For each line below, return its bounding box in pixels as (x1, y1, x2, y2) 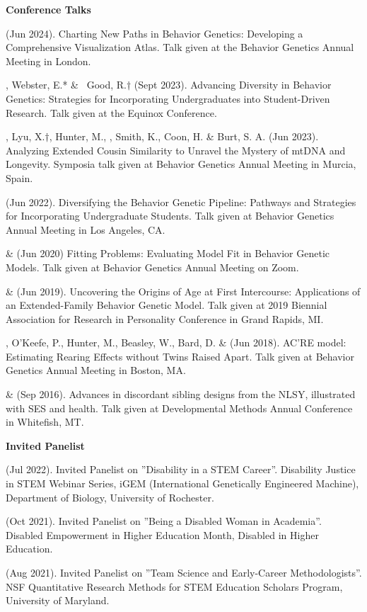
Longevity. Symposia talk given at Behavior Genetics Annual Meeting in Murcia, (6, 157, 356, 171)
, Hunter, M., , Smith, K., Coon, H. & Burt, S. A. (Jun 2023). (49, 129, 319, 144)
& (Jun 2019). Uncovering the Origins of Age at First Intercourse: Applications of (6, 283, 361, 298)
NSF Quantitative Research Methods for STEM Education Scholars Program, (6, 579, 343, 594)
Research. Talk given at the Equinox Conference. (6, 105, 217, 120)
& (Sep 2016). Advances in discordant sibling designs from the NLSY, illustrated (6, 387, 356, 402)
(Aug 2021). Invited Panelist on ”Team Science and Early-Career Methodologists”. (6, 565, 362, 579)
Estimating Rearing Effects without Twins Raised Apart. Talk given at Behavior (6, 348, 354, 363)
